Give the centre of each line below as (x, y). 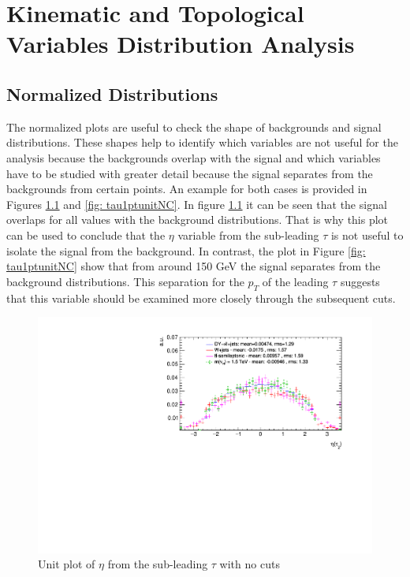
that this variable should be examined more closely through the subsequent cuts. (201, 298)
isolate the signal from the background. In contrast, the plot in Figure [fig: (186, 250)
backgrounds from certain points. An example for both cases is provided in (187, 189)
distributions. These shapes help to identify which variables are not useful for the (202, 142)
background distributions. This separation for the (125, 281)
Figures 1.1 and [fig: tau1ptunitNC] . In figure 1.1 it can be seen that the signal (197, 204)
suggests (360, 281)
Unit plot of (67, 564)
